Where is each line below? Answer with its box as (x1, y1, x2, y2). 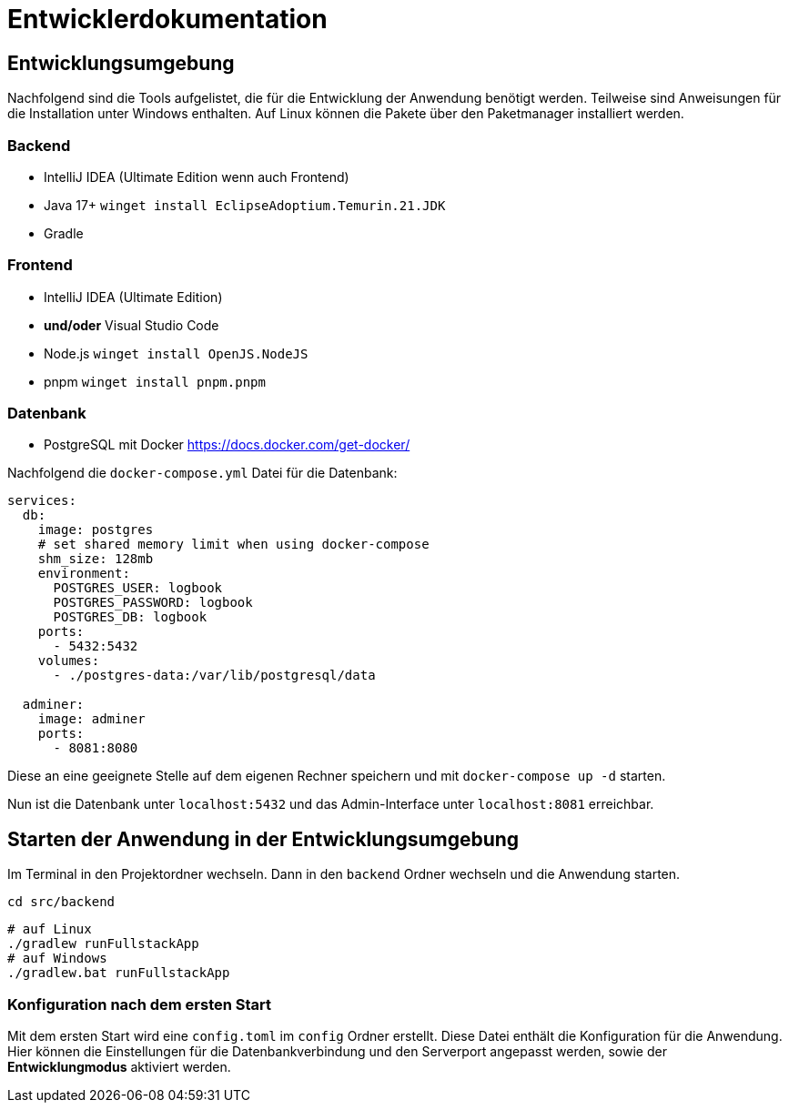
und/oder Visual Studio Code (44, 317, 219, 333)
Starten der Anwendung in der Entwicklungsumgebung (7, 827, 520, 851)
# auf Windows (7, 951, 107, 966)
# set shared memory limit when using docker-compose (37, 537, 430, 552)
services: (7, 493, 76, 509)
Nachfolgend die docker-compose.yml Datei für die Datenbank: (7, 465, 398, 481)
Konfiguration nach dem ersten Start (7, 994, 272, 1014)
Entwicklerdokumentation (7, 4, 328, 35)
